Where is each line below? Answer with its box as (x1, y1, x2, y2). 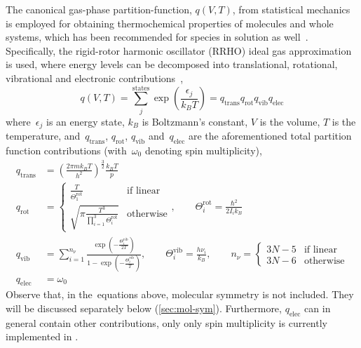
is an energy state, (46, 114, 125, 128)
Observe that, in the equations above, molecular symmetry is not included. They (6, 287, 354, 302)
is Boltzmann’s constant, (142, 114, 248, 128)
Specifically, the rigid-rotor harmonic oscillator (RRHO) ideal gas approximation (6, 43, 352, 58)
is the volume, (259, 114, 320, 128)
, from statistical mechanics (232, 2, 350, 16)
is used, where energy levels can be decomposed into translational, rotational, (6, 57, 338, 72)
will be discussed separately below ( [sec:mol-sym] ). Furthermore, (6, 300, 282, 315)
